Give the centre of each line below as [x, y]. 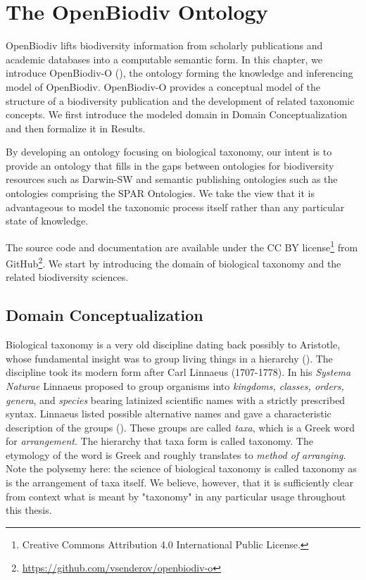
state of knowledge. [47, 221]
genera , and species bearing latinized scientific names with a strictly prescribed [176, 399]
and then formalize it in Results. [76, 128]
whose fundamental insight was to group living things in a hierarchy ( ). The [169, 358]
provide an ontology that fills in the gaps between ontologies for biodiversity [170, 165]
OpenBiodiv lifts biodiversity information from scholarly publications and [164, 45]
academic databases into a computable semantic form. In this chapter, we [164, 59]
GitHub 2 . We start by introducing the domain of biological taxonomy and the [173, 262]
